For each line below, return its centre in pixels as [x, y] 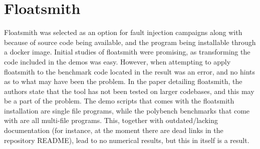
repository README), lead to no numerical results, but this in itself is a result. [127, 140]
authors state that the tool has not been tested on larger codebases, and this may [129, 91]
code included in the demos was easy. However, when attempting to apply [117, 61]
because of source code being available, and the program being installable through [130, 42]
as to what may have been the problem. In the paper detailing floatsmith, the [123, 81]
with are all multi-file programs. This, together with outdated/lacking [111, 120]
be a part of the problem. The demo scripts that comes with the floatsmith [119, 101]
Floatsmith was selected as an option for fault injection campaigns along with [123, 32]
